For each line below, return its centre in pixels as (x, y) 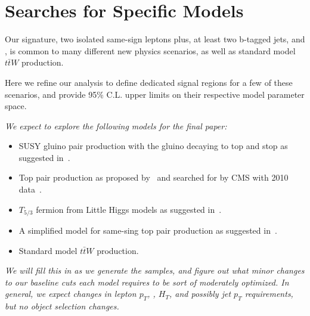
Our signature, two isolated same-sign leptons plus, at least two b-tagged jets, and (155, 39)
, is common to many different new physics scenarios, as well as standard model (150, 50)
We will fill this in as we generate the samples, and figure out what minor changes (155, 270)
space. (16, 106)
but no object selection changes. (62, 306)
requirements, (269, 294)
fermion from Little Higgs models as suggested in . (129, 209)
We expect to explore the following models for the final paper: (116, 126)
